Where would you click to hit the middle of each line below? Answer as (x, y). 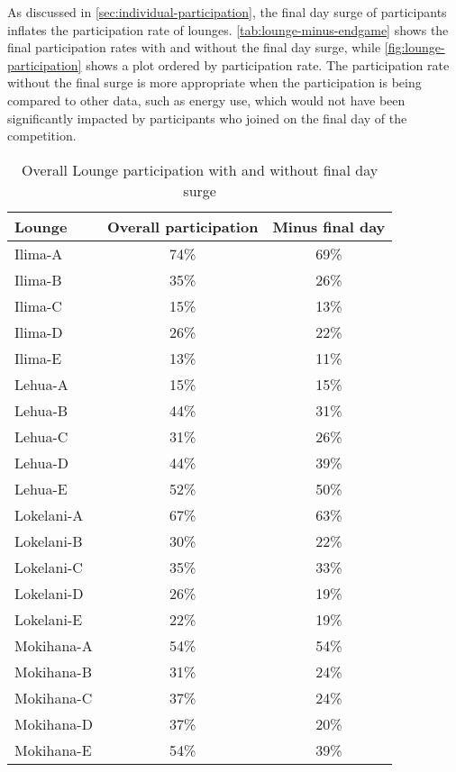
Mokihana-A (54, 645)
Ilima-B (38, 279)
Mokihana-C (54, 697)
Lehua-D (42, 462)
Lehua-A (41, 384)
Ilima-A (39, 253)
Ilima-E (38, 358)
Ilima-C (38, 305)
